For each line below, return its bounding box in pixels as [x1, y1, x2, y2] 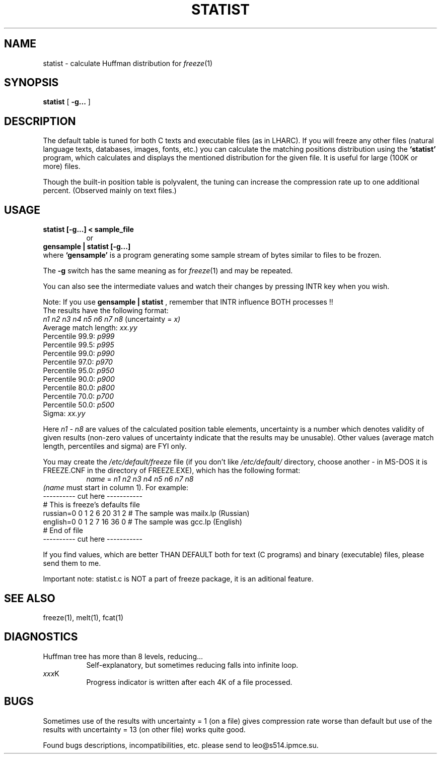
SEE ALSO [4, 592, 55, 605]
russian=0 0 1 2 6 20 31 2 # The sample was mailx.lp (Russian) [43, 509, 250, 518]
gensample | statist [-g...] [43, 242, 131, 251]
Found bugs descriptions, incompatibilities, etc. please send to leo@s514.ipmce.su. [43, 740, 319, 749]
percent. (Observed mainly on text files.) [43, 186, 177, 195]
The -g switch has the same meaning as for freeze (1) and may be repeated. [43, 266, 293, 275]
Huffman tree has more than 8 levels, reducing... [43, 652, 203, 661]
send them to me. [43, 559, 101, 568]
